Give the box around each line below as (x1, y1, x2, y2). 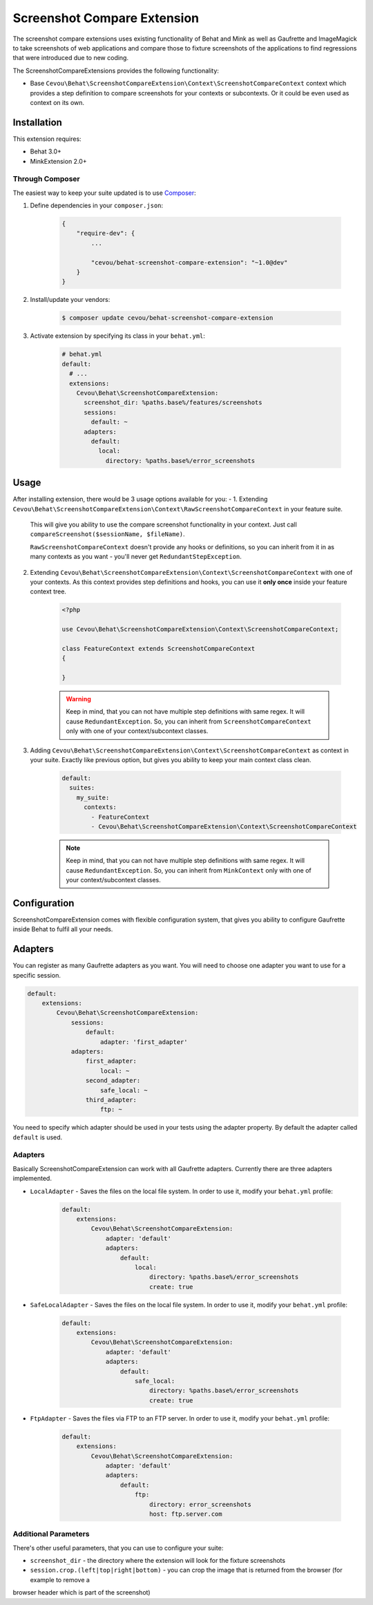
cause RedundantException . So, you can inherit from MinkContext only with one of (66, 866, 312, 874)
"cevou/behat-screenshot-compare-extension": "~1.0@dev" (90, 258, 288, 266)
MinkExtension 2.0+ (30, 157, 87, 165)
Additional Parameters (12, 1529, 90, 1539)
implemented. (12, 1175, 52, 1183)
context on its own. (30, 98, 85, 106)
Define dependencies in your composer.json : (30, 201, 164, 210)
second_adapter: (85, 1076, 141, 1085)
